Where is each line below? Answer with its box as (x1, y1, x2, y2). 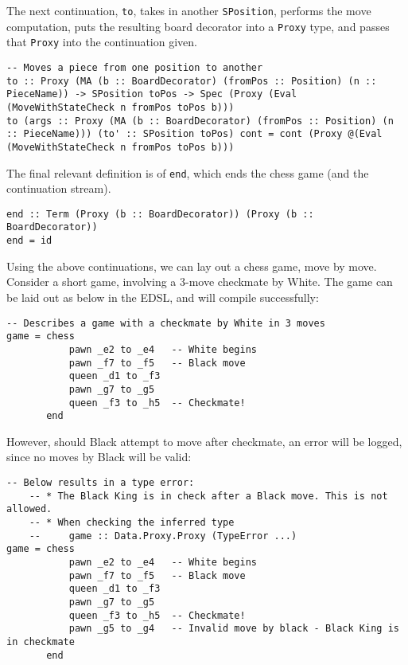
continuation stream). (6, 180, 111, 197)
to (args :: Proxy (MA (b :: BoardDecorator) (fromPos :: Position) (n (6, 115, 394, 127)
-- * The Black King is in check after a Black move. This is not (29, 490, 388, 502)
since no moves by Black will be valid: (6, 448, 192, 465)
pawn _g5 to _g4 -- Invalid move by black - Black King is (68, 623, 399, 635)
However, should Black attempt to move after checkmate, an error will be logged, (6, 432, 402, 449)
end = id (6, 235, 52, 247)
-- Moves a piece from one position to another (6, 61, 263, 73)
